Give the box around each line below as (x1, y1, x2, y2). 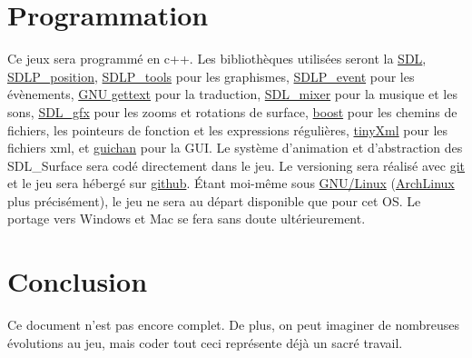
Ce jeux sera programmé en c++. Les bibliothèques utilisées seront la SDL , (7, 49, 427, 68)
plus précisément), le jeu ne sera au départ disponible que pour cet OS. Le (7, 191, 421, 210)
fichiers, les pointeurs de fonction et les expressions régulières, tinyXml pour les (7, 120, 448, 139)
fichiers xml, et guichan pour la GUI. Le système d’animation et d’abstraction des (7, 138, 463, 157)
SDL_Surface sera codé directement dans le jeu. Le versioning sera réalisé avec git (7, 155, 465, 174)
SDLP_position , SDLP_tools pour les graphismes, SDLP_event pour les (7, 66, 415, 85)
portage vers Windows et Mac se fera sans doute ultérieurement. (7, 209, 366, 228)
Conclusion (7, 263, 148, 300)
